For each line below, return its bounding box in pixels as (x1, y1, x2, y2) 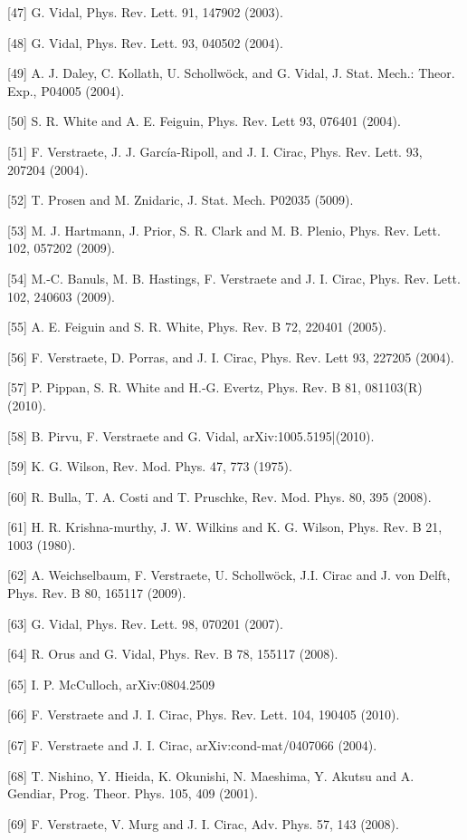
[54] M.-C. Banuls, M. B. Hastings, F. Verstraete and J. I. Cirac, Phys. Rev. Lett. (7, 268, 461, 287)
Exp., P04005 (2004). (7, 81, 125, 100)
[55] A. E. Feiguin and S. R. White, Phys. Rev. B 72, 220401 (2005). (7, 317, 386, 336)
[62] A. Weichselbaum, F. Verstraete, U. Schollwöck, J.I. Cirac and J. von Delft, (7, 565, 451, 584)
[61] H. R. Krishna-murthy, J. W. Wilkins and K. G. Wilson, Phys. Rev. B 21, (7, 517, 443, 536)
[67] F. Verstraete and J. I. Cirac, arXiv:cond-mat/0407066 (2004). (7, 736, 377, 755)
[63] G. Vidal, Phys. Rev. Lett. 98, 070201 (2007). (7, 613, 283, 632)
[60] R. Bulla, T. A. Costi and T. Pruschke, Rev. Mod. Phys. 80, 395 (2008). (7, 487, 432, 506)
